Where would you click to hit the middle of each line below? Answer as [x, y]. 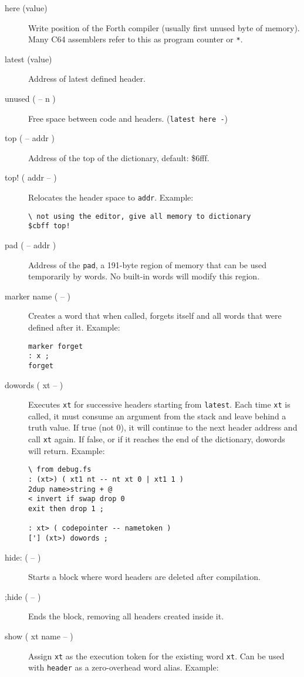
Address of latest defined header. [87, 79]
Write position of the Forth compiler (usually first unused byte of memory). [164, 27]
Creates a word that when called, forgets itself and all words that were [155, 316]
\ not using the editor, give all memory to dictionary [140, 216]
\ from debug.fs [60, 470]
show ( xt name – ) [39, 636]
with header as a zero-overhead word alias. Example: [124, 667]
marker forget [56, 346]
